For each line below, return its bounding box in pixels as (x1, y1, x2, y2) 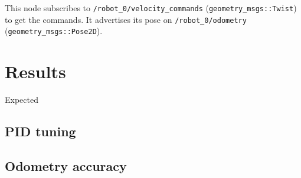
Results (5, 59, 66, 83)
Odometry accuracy (5, 156, 127, 174)
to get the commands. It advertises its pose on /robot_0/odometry (5, 13, 247, 25)
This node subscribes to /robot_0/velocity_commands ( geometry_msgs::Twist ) (5, 2, 297, 14)
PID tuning (5, 122, 76, 140)
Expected (5, 93, 38, 106)
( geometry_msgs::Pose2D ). (5, 25, 103, 37)
